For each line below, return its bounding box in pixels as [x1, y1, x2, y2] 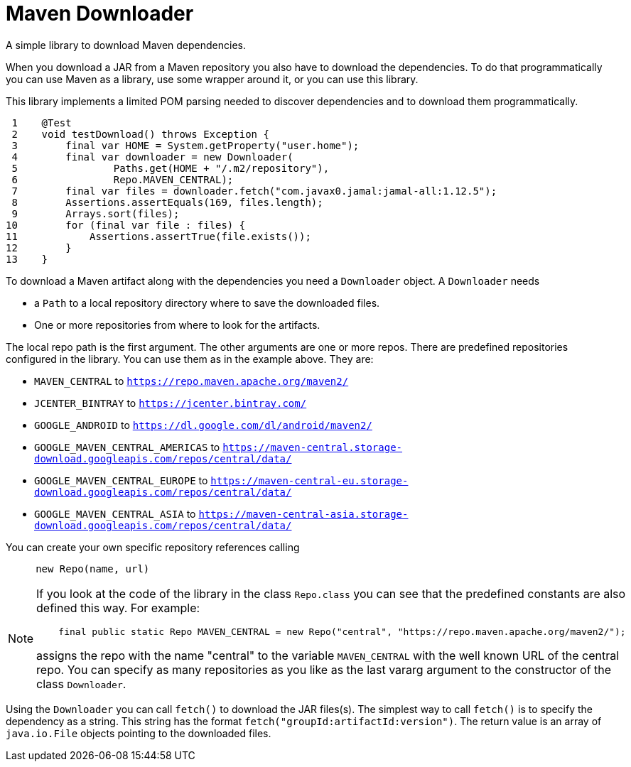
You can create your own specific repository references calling [6, 540, 300, 553]
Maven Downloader [6, 1, 194, 26]
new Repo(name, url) [36, 562, 150, 575]
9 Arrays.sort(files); [11, 207, 180, 219]
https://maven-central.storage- [222, 441, 403, 453]
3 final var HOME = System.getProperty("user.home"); [11, 139, 360, 151]
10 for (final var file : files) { [6, 219, 246, 231]
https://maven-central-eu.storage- [210, 474, 409, 486]
